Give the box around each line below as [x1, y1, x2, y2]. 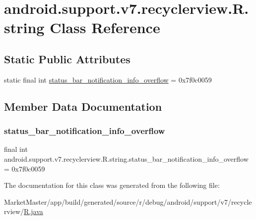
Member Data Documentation [4, 98, 162, 114]
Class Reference [50, 17, 160, 38]
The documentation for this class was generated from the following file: [4, 180, 220, 190]
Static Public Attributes [4, 51, 130, 66]
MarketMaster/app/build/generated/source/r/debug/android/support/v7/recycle [4, 196, 252, 207]
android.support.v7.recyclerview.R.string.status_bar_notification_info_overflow [4, 153, 249, 164]
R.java [24, 206, 43, 217]
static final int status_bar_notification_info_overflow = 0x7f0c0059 [4, 74, 212, 85]
